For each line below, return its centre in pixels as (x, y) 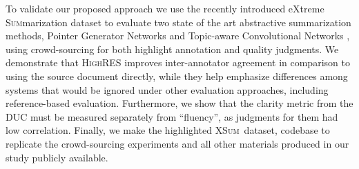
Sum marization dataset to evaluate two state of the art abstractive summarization (178, 22)
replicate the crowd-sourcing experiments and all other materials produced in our (177, 143)
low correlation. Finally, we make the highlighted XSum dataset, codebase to (168, 130)
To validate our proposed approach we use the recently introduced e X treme (165, 8)
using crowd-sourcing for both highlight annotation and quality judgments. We (172, 49)
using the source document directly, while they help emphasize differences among (177, 76)
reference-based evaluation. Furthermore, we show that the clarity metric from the (179, 103)
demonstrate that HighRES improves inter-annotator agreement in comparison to (178, 62)
